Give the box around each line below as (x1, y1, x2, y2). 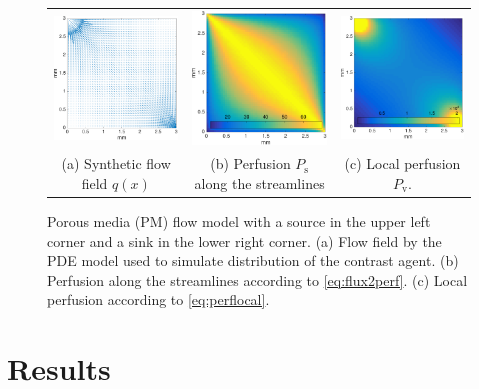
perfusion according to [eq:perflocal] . (47, 289, 270, 310)
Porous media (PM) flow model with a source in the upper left (47, 211, 431, 232)
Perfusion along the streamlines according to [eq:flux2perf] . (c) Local (47, 269, 468, 290)
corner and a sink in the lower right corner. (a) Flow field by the (47, 230, 442, 251)
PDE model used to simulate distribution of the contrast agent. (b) (47, 250, 459, 271)
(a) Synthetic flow (61, 153, 171, 174)
